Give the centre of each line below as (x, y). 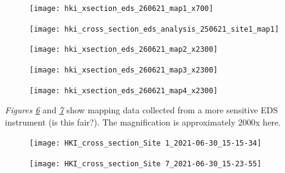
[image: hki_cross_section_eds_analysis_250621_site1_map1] (154, 29)
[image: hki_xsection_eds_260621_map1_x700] (121, 9)
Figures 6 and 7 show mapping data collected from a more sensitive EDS (142, 110)
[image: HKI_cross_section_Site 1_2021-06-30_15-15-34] (146, 143)
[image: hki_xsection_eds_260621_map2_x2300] (124, 50)
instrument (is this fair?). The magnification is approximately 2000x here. (143, 122)
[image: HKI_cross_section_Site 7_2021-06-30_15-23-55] (146, 164)
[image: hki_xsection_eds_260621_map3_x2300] (124, 70)
